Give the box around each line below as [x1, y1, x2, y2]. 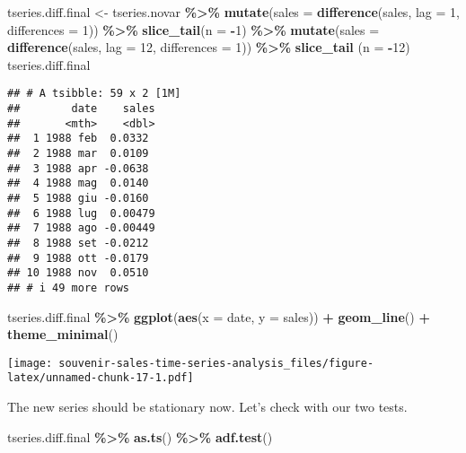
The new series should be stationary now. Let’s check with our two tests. [7, 397, 408, 416]
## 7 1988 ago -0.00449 [7, 222, 155, 235]
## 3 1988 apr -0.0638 [7, 161, 149, 175]
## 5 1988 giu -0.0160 [7, 191, 149, 205]
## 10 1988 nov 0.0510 [7, 266, 149, 280]
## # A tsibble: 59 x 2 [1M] [7, 87, 181, 100]
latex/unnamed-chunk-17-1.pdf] [7, 371, 194, 385]
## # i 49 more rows [7, 281, 130, 294]
